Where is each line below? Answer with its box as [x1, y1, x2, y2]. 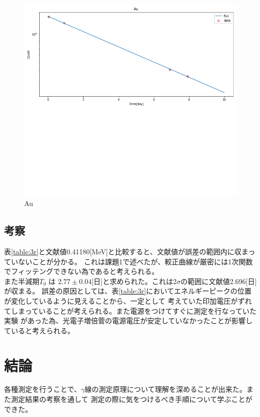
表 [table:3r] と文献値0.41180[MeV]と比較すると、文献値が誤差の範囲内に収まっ [4, 246, 255, 256]
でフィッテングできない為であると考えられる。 [4, 266, 159, 276]
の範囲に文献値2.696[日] [180, 275, 257, 286]
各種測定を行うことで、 [4, 384, 81, 394]
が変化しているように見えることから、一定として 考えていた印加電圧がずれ [4, 295, 252, 306]
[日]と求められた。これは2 [92, 275, 177, 286]
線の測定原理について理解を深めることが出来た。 [84, 384, 246, 394]
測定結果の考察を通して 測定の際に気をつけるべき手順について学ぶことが [11, 394, 252, 404]
